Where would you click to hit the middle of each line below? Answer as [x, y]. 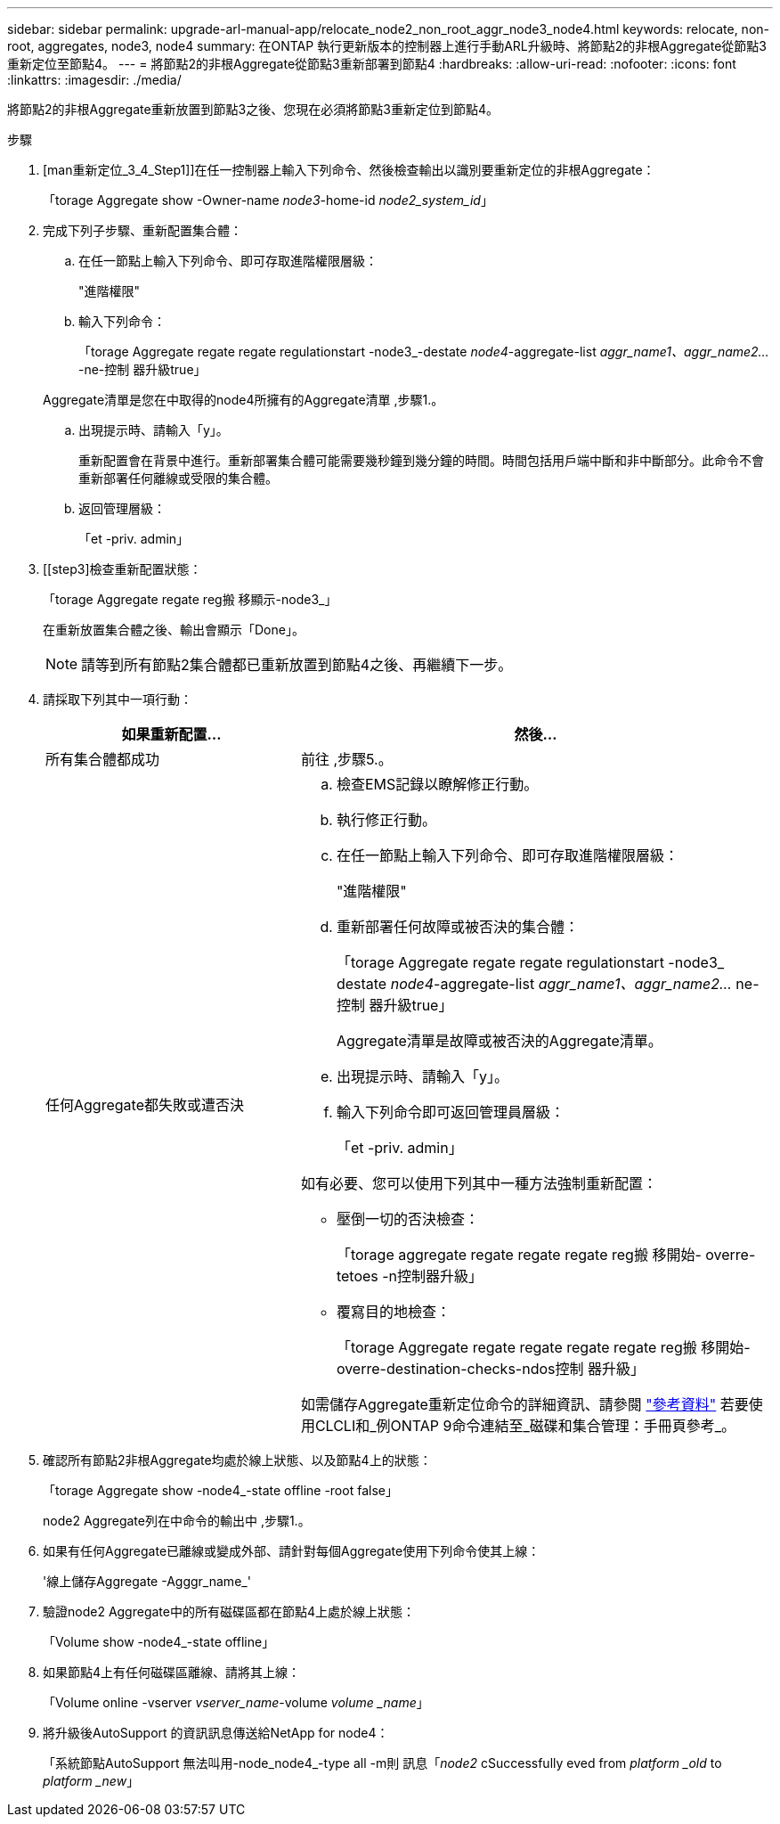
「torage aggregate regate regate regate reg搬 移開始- [519, 1255]
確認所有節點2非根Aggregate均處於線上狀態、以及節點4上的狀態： [237, 1460]
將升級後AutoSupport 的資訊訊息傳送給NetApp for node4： [216, 1733]
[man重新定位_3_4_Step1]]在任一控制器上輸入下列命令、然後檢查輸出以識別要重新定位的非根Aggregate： [349, 170]
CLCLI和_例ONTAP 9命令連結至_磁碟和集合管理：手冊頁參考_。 [525, 1426]
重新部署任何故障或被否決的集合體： [457, 927]
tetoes [357, 1276]
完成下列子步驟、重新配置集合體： [142, 230]
